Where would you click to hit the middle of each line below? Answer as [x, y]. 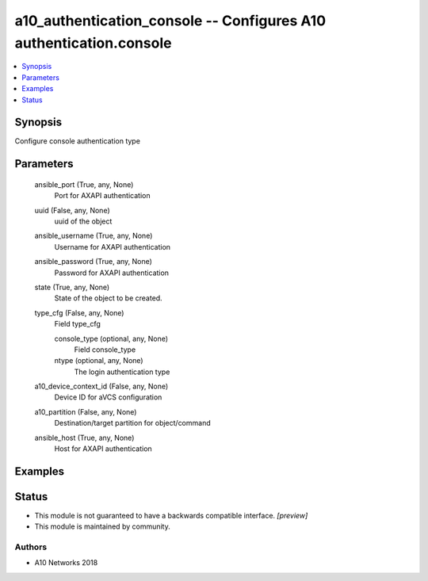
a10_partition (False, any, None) [86, 411]
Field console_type [105, 350]
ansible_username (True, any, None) [94, 236]
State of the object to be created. [108, 298]
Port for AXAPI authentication [102, 196]
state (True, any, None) [72, 287]
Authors [31, 547]
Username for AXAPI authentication [112, 247]
